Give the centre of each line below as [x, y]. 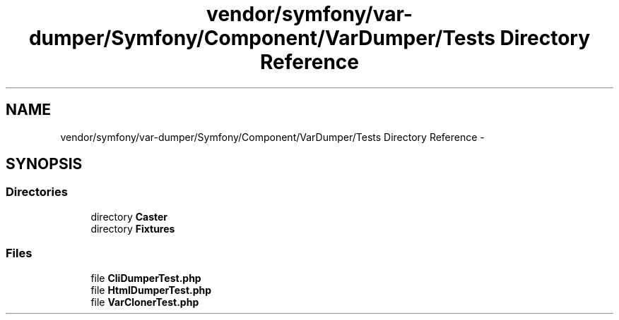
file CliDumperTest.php [146, 278]
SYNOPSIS [44, 164]
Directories [37, 192]
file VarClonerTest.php [145, 302]
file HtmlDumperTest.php [151, 290]
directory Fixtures [133, 228]
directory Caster [129, 216]
